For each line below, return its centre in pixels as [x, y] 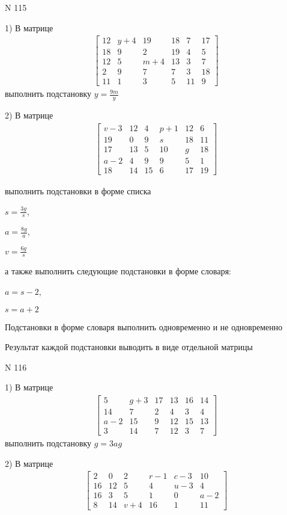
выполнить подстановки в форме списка [78, 190]
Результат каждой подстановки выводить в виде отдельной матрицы [129, 347]
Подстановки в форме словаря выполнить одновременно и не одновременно [144, 326]
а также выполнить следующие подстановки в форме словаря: [118, 271]
